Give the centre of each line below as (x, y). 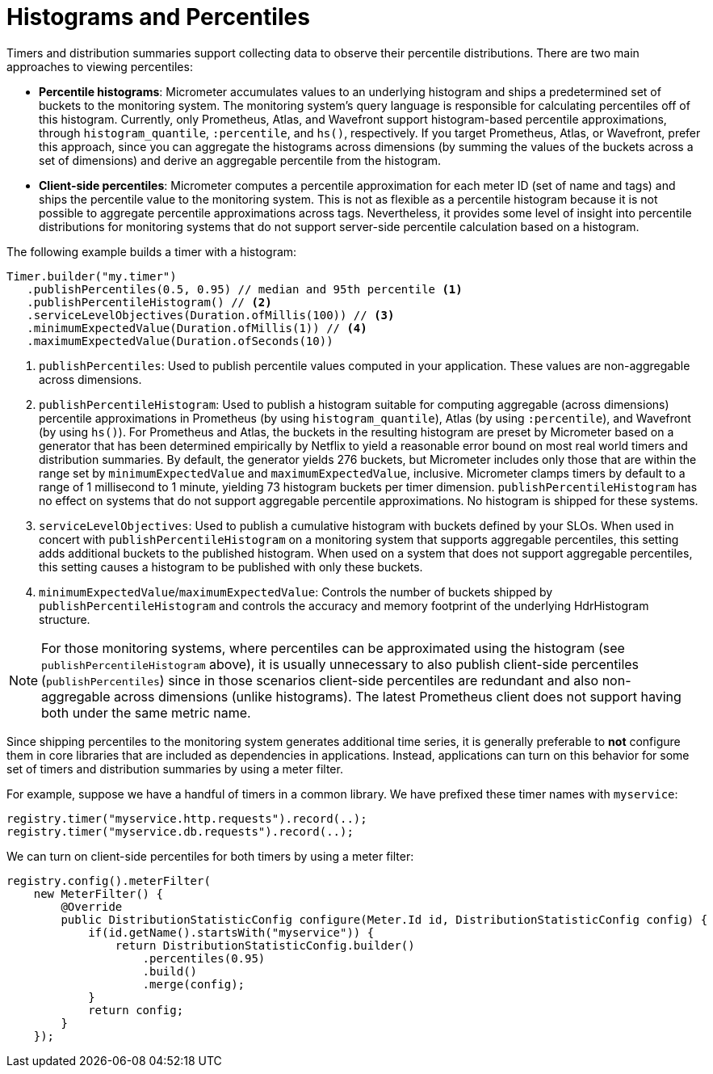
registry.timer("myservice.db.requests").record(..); (180, 831)
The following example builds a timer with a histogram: (152, 251)
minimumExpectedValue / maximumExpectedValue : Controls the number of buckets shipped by (296, 592)
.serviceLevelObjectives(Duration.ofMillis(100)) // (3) (211, 315)
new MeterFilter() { (98, 893)
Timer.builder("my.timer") (92, 276)
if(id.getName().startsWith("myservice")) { (231, 932)
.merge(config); (194, 984)
